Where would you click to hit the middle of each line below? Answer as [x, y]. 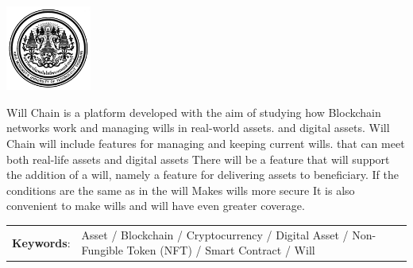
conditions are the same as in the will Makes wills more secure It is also [181, 190]
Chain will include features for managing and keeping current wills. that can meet [206, 144]
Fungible [102, 250]
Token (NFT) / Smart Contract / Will [221, 250]
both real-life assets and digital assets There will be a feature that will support [198, 159]
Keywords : [41, 242]
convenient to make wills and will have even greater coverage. [156, 206]
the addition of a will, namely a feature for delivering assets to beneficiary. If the [203, 175]
